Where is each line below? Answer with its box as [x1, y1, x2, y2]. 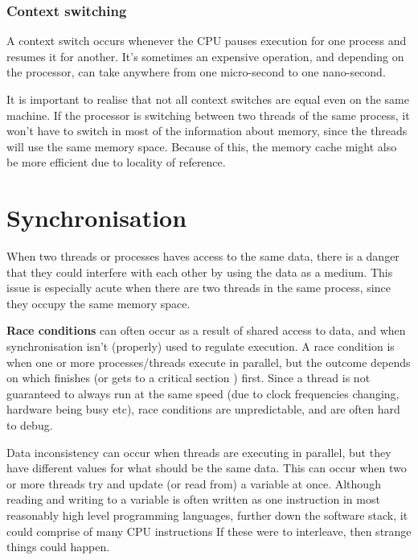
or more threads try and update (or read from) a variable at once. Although [6, 475, 381, 492]
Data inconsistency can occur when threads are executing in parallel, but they [6, 443, 391, 460]
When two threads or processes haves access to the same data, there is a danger [6, 248, 400, 265]
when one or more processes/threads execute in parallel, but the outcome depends [6, 353, 411, 370]
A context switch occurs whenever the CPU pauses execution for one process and [6, 32, 407, 49]
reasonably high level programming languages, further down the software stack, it [6, 507, 408, 523]
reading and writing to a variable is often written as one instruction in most [6, 491, 380, 508]
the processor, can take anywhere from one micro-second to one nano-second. [6, 64, 386, 80]
